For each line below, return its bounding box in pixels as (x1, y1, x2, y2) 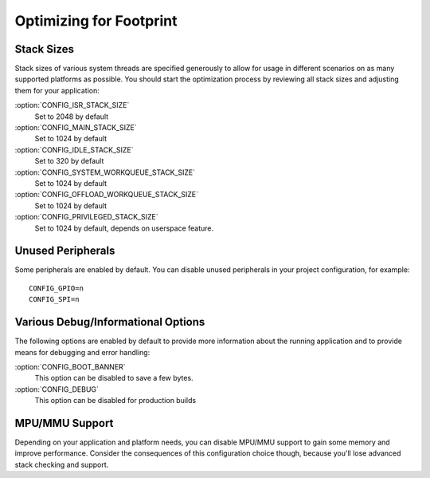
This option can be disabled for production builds (34, 396, 197, 405)
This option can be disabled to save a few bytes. (34, 373, 194, 383)
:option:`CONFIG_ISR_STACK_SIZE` (14, 101, 130, 110)
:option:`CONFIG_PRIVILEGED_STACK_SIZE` (14, 212, 158, 222)
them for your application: (14, 85, 100, 95)
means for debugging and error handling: (14, 347, 150, 357)
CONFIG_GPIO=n (29, 283, 84, 293)
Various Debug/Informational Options (14, 315, 205, 329)
